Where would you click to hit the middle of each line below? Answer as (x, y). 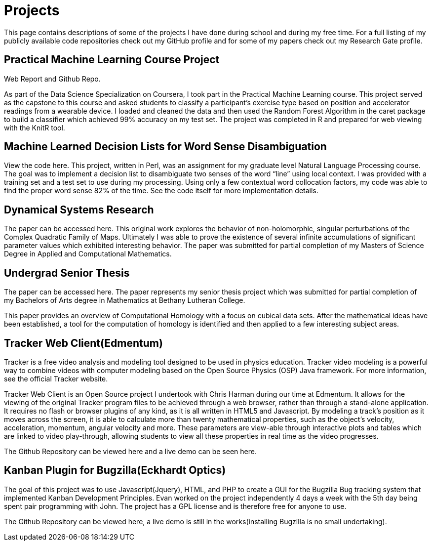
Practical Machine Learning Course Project (112, 60)
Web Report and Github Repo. (52, 79)
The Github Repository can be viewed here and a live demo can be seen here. (130, 451)
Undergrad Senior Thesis (67, 273)
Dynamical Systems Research (79, 210)
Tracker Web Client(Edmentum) (83, 343)
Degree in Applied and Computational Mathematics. (88, 254)
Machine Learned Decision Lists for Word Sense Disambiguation (165, 147)
